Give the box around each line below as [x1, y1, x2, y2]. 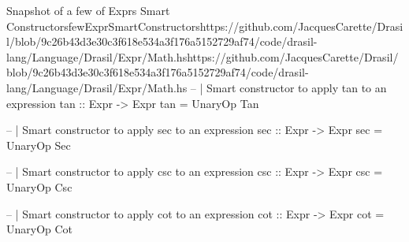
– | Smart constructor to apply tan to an [190, 79, 387, 95]
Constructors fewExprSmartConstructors [6, 17, 200, 34]
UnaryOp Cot [6, 221, 73, 237]
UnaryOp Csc [6, 178, 73, 195]
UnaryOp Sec [6, 136, 71, 153]
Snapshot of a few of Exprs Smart [6, 2, 170, 18]
